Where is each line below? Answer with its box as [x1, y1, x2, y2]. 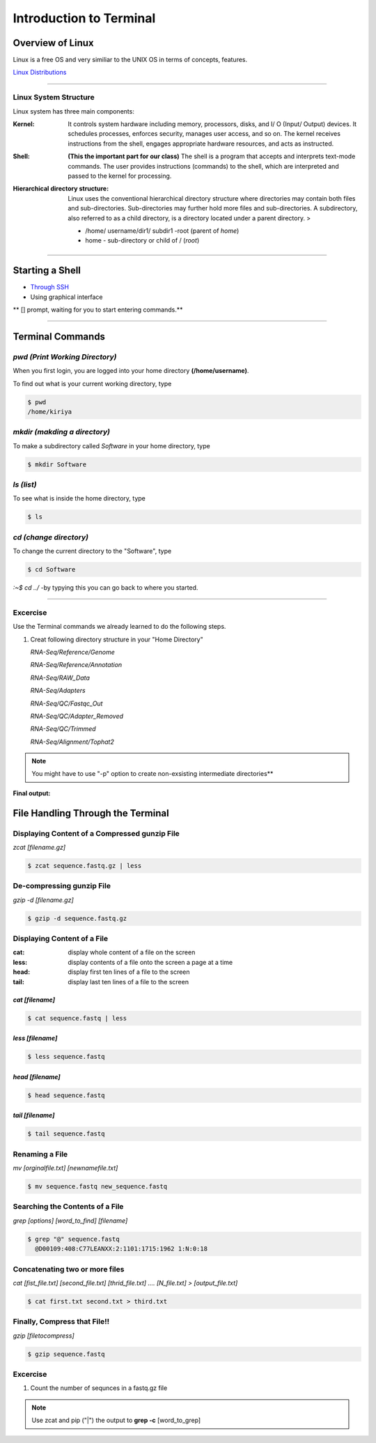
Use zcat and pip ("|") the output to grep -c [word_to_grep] [31, 1416, 201, 1425]
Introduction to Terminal [13, 10, 156, 26]
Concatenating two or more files [13, 1264, 125, 1274]
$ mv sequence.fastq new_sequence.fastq [27, 1182, 167, 1191]
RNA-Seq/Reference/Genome [30, 648, 115, 656]
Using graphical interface [30, 293, 104, 301]
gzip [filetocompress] [13, 1331, 75, 1340]
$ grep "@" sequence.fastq [27, 1235, 120, 1243]
